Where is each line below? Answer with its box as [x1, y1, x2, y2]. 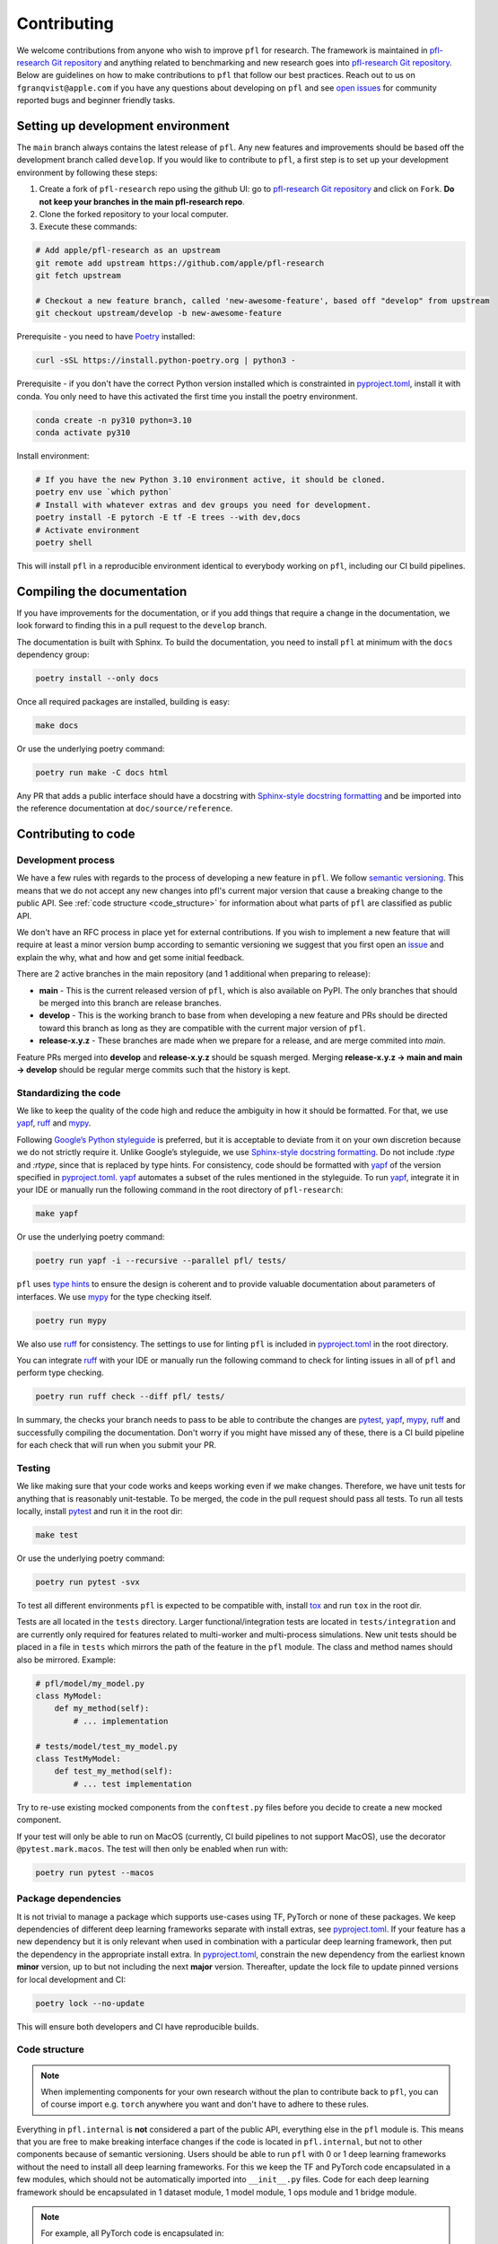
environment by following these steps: [16, 167, 158, 178]
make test [35, 1530, 79, 1540]
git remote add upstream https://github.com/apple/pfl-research [35, 258, 325, 268]
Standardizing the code [16, 1086, 121, 1099]
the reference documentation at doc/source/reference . [16, 803, 233, 814]
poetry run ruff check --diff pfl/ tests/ [35, 1391, 225, 1402]
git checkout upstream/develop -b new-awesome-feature [35, 308, 282, 319]
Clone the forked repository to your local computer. [39, 208, 229, 219]
